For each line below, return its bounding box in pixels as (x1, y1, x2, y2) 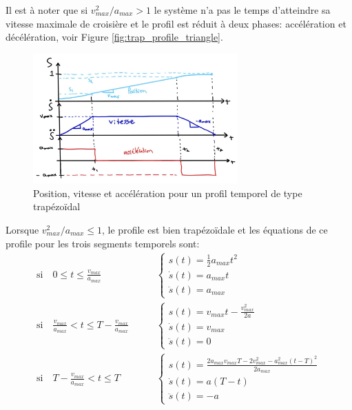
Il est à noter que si (6, 3, 88, 17)
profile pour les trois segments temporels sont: (6, 236, 200, 250)
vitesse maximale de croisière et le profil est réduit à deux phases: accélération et (6, 16, 346, 30)
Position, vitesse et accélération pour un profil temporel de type (33, 185, 302, 200)
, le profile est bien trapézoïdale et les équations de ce (102, 222, 328, 236)
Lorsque (6, 222, 39, 236)
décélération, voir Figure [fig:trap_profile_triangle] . (6, 30, 223, 44)
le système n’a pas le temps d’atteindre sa (154, 3, 331, 17)
